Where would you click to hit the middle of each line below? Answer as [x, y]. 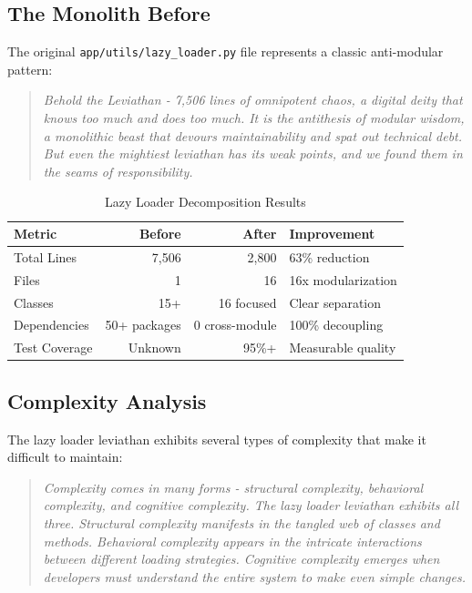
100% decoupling [336, 325]
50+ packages [143, 325]
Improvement [332, 234]
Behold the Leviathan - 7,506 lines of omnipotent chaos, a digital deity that [253, 100]
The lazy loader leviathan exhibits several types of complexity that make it [217, 439]
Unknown [154, 348]
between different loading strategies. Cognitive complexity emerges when [241, 559]
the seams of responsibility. [118, 171]
